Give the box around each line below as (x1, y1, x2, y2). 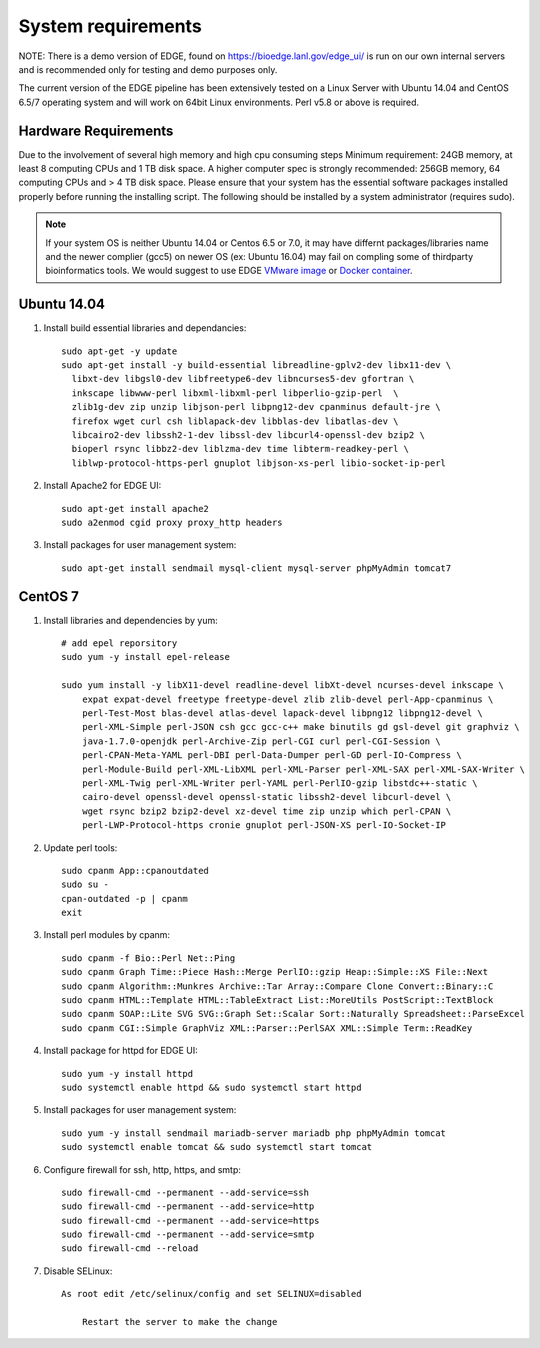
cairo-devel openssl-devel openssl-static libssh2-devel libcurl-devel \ (81, 791, 452, 803)
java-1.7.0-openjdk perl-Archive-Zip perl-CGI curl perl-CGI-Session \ (81, 735, 441, 747)
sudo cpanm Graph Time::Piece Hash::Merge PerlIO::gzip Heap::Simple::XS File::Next (61, 966, 489, 978)
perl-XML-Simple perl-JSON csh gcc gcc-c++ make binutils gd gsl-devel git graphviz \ (81, 721, 520, 733)
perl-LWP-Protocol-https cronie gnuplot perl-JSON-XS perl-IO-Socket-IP (81, 820, 447, 831)
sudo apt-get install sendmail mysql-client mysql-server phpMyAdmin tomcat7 (61, 562, 452, 574)
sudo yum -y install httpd (61, 1068, 194, 1079)
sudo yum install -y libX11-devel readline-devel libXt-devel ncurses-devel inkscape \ (61, 680, 505, 691)
